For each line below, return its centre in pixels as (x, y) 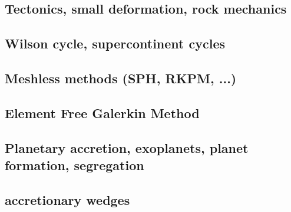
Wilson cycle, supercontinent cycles (115, 43)
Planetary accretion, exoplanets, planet (127, 147)
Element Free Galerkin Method (102, 112)
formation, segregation (75, 164)
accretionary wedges (67, 199)
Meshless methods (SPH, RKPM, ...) (121, 78)
